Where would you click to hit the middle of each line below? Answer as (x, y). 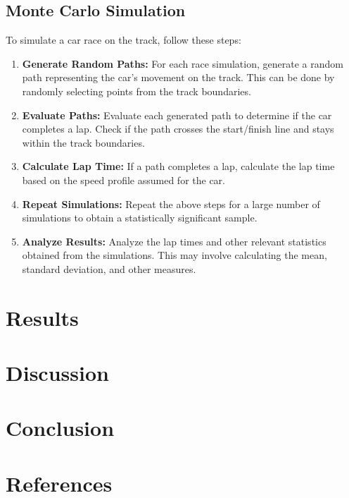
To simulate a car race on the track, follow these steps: (123, 40)
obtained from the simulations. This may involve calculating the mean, (174, 255)
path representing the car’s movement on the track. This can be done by (178, 77)
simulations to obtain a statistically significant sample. (140, 218)
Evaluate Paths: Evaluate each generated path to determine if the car (177, 115)
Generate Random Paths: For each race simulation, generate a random (183, 63)
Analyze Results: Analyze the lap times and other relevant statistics (174, 241)
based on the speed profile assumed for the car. (123, 180)
